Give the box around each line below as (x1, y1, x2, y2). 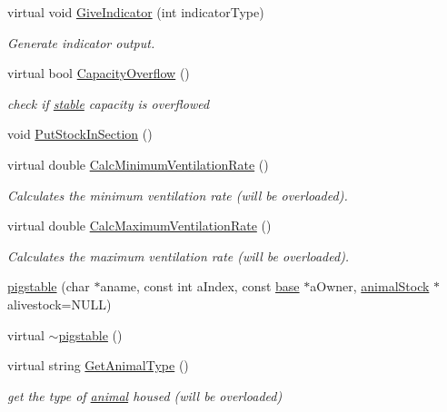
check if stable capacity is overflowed (7, 93, 210, 113)
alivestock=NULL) (7, 294, 112, 313)
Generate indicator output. (7, 33, 155, 52)
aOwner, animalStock (310, 277, 430, 296)
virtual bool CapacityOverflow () (7, 64, 190, 83)
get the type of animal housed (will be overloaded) (7, 386, 283, 405)
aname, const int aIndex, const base (100, 277, 300, 296)
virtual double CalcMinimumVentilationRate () (7, 154, 269, 173)
